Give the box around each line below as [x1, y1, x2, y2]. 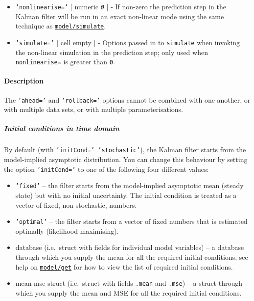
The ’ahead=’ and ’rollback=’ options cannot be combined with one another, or [4, 94, 251, 105]
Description [4, 76, 44, 86]
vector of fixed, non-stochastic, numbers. [15, 199, 137, 210]
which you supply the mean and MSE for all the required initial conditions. [15, 287, 242, 298]
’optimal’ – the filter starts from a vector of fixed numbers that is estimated [15, 216, 248, 226]
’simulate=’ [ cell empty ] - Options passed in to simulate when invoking [15, 37, 240, 47]
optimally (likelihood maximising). [15, 225, 119, 236]
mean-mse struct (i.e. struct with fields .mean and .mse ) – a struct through [15, 278, 243, 288]
